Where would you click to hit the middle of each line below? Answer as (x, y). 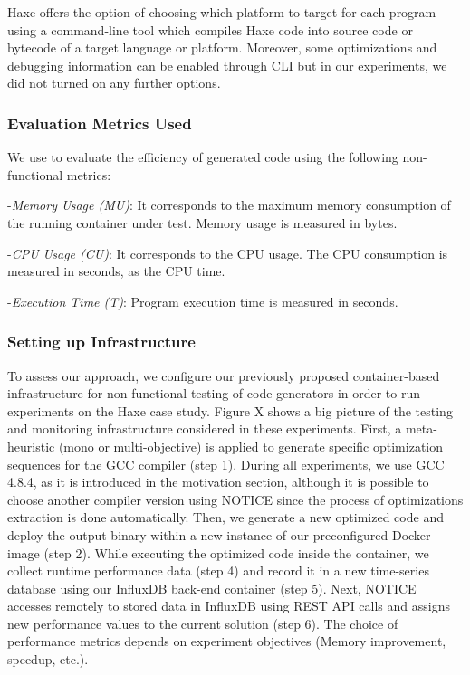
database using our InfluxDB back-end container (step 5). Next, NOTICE (212, 588)
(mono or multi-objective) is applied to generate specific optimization (251, 446)
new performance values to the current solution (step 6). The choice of (203, 623)
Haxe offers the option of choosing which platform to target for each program (222, 12)
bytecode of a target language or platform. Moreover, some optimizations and (222, 48)
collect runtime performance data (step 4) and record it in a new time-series (218, 570)
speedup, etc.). (48, 659)
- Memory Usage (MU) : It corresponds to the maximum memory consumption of (229, 205)
